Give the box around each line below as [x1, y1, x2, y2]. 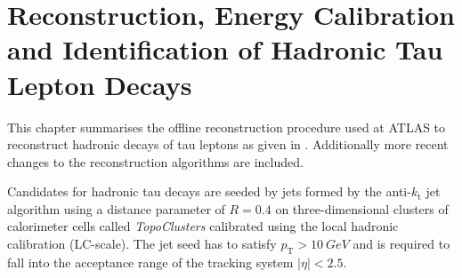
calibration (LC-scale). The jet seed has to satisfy [7, 234, 277, 253]
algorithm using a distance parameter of [7, 199, 225, 218]
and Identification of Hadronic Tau [7, 31, 443, 68]
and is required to [353, 234, 450, 253]
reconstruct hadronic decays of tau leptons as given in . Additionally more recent [7, 135, 449, 154]
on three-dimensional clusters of [275, 199, 449, 218]
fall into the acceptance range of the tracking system [7, 252, 294, 271]
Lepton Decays [7, 66, 192, 102]
